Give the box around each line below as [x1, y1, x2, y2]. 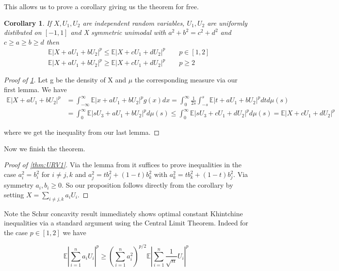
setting [4, 189, 24, 199]
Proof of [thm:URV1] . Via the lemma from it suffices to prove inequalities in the [4, 159, 242, 170]
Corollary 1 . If [4, 17, 51, 28]
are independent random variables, [82, 17, 185, 28]
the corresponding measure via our [134, 75, 238, 85]
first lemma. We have [4, 84, 67, 95]
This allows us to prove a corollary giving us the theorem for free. [4, 1, 199, 11]
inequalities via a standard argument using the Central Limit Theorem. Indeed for [4, 218, 248, 228]
